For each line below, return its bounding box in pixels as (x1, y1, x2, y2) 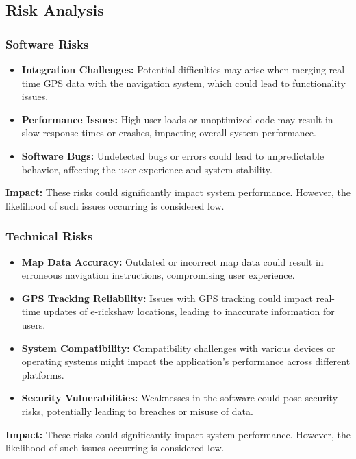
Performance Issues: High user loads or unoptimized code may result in (21, 112, 333, 126)
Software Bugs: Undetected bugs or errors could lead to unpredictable (21, 148, 325, 162)
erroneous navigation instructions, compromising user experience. (21, 268, 295, 282)
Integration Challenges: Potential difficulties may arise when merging (21, 62, 326, 76)
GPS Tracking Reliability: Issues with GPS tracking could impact (21, 290, 314, 305)
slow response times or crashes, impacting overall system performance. (21, 125, 316, 140)
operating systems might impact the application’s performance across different (21, 354, 351, 369)
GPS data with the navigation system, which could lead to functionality (43, 75, 346, 90)
